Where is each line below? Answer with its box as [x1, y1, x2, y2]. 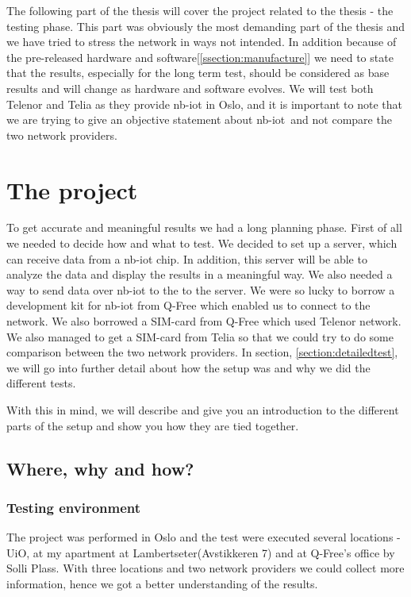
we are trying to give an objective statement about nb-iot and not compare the [6, 111, 392, 128]
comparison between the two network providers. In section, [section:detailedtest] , [6, 344, 398, 360]
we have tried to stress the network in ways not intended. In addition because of [6, 33, 397, 50]
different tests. [6, 375, 76, 391]
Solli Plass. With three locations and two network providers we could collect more [6, 560, 405, 576]
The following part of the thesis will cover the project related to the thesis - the [6, 2, 394, 18]
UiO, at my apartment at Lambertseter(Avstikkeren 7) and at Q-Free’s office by [6, 544, 395, 560]
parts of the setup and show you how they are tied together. [6, 417, 299, 433]
